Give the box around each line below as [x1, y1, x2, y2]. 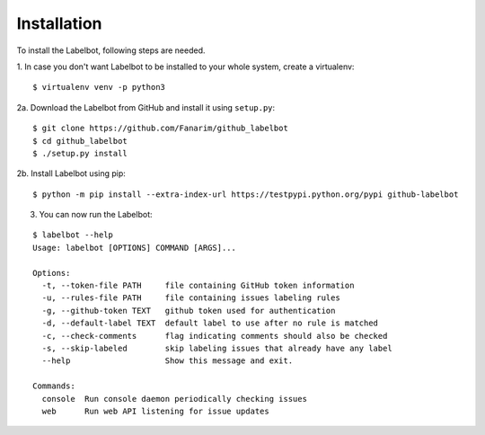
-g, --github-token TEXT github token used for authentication [41, 306, 336, 315]
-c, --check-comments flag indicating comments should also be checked [41, 331, 388, 341]
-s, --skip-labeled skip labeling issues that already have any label [41, 342, 392, 353]
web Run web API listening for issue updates [41, 405, 269, 416]
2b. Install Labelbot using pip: [16, 168, 126, 179]
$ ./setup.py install [32, 148, 128, 158]
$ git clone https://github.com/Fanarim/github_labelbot [32, 123, 289, 134]
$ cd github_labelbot [32, 136, 128, 146]
